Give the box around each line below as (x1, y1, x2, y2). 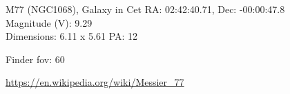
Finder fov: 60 (6, 51, 65, 66)
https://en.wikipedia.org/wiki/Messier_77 (6, 75, 184, 89)
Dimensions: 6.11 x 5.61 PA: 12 (6, 29, 138, 43)
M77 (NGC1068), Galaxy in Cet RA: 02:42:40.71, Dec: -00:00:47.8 (6, 2, 285, 16)
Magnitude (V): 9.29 (6, 15, 93, 30)
